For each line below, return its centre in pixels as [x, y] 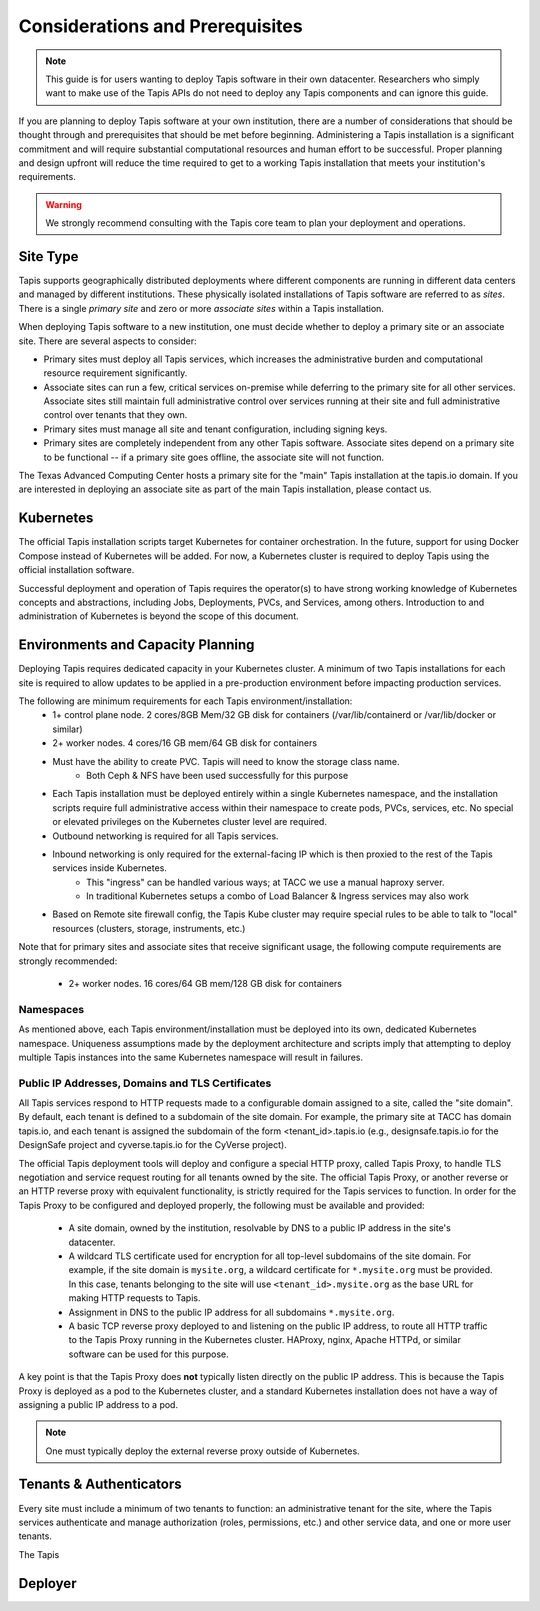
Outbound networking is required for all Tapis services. [165, 836]
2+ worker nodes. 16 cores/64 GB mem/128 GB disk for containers [205, 984]
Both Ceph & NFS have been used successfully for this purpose [217, 775]
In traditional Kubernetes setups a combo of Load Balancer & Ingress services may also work [277, 896]
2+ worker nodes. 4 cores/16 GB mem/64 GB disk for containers [185, 743]
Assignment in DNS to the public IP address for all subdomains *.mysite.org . [231, 1312]
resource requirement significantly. [115, 373]
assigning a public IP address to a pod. [98, 1404]
